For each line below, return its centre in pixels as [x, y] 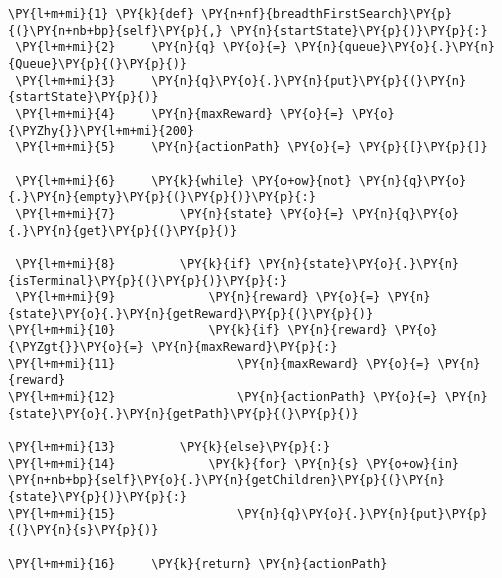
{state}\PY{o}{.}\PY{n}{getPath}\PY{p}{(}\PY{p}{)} [183, 413]
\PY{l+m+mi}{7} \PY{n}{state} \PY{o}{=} [180, 213]
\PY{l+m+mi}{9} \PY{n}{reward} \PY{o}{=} [198, 297]
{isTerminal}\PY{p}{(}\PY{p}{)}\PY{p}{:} [148, 280]
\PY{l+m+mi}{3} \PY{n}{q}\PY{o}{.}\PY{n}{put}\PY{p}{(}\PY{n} [241, 80]
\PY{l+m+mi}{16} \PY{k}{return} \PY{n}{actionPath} [198, 563]
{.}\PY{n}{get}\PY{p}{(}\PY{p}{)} [123, 230]
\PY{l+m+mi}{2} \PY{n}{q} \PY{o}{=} [151, 47]
